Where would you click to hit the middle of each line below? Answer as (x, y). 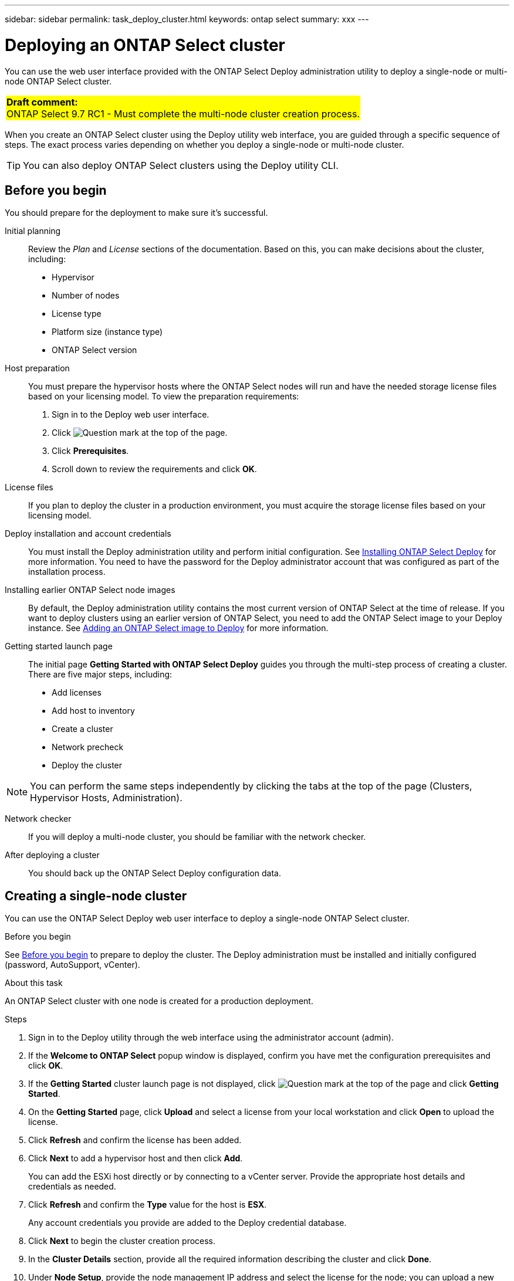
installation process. (67, 572)
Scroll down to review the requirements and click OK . (154, 469)
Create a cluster (82, 729)
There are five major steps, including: (100, 675)
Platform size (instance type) (107, 332)
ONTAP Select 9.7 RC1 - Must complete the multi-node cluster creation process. (183, 113)
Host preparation (37, 368)
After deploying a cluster (52, 855)
